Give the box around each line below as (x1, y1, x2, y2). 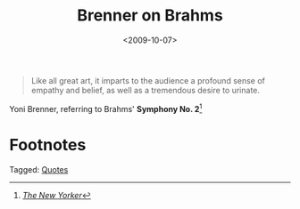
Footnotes (9, 134, 87, 155)
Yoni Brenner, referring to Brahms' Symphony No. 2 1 (9, 101, 203, 114)
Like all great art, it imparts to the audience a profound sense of (30, 75, 266, 85)
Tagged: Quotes (9, 164, 69, 174)
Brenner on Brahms (77, 5, 223, 26)
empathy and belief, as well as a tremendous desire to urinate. (30, 84, 261, 95)
